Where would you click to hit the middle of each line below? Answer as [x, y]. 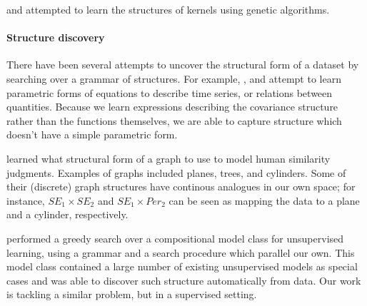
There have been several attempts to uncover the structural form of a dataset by [183, 65]
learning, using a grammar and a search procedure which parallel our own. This [181, 252]
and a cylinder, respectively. [67, 214]
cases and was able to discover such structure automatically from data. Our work [184, 280]
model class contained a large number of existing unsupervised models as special [182, 266]
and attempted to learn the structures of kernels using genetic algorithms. [168, 9]
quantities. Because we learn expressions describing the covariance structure [172, 107]
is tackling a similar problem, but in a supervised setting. [132, 294]
